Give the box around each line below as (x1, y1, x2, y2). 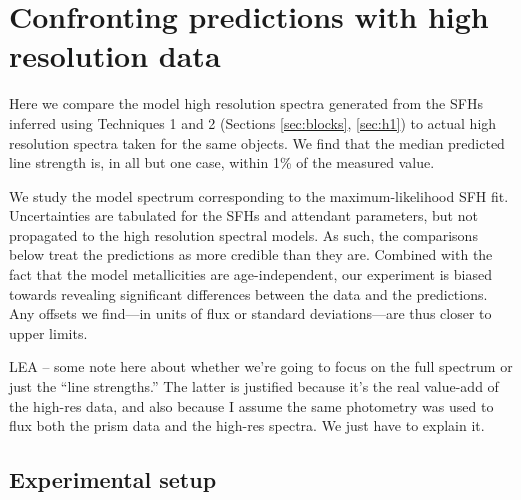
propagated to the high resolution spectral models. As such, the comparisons (9, 224, 478, 245)
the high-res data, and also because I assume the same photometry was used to (9, 395, 494, 416)
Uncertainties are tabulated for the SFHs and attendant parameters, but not (9, 205, 478, 226)
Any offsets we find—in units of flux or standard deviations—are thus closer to (9, 303, 492, 324)
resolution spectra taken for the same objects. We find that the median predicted (9, 132, 505, 153)
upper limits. (9, 322, 88, 343)
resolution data (9, 35, 221, 76)
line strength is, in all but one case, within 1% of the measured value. (9, 152, 435, 173)
